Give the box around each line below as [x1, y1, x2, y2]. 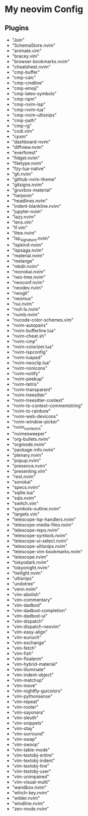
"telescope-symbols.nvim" [12, 532, 67, 538]
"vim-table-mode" [12, 746, 50, 752]
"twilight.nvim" [12, 570, 43, 576]
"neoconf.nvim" [12, 279, 45, 285]
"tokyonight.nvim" [12, 564, 50, 570]
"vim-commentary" [12, 597, 52, 603]
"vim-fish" [12, 650, 34, 656]
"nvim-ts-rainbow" [12, 407, 51, 414]
